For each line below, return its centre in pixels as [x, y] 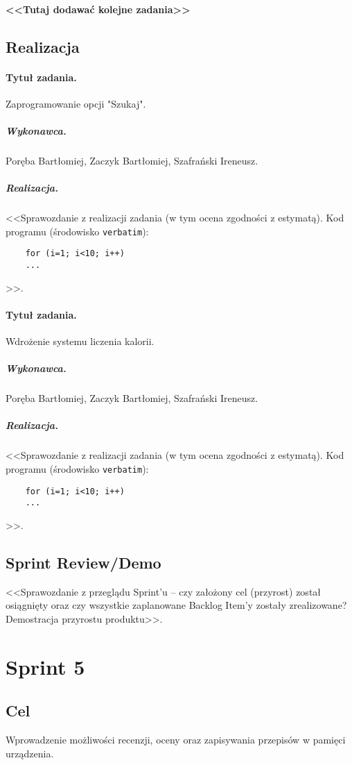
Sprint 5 [45, 666]
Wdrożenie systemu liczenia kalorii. [80, 341]
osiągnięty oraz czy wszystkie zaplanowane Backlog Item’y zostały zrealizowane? [176, 605]
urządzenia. [30, 753]
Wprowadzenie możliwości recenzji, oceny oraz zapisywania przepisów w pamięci [176, 740]
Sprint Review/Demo [83, 562]
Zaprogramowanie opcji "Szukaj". [76, 103]
